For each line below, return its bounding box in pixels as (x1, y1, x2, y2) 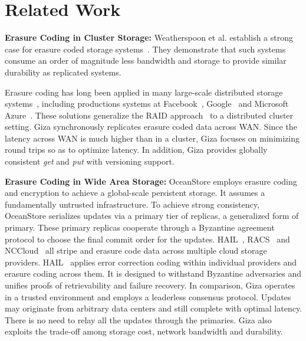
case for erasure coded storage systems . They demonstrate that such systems (5, 42, 286, 55)
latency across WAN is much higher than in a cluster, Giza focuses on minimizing (5, 132, 300, 144)
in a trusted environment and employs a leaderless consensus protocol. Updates (5, 290, 291, 303)
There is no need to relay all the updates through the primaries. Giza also (5, 313, 272, 326)
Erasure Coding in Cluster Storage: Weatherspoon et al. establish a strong (5, 31, 293, 44)
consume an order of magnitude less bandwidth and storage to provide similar (5, 54, 287, 67)
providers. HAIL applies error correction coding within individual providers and (5, 255, 297, 268)
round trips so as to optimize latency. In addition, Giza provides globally (5, 143, 268, 156)
